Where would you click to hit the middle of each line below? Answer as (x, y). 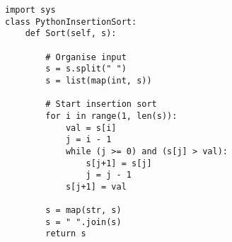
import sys (30, 10)
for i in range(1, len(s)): (111, 116)
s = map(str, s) (83, 211)
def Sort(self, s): (71, 34)
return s (66, 234)
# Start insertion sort (101, 104)
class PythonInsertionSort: (71, 22)
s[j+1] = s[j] (119, 163)
